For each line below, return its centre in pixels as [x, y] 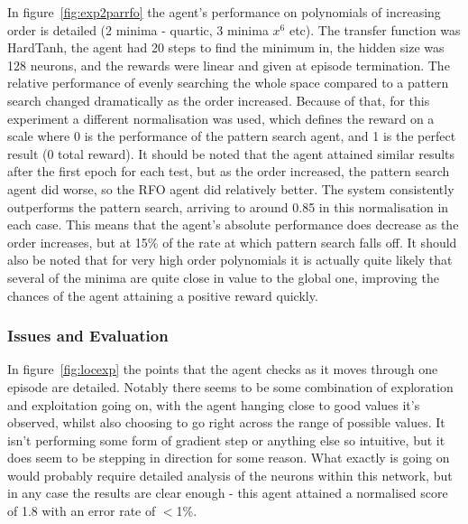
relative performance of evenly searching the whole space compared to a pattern [228, 83]
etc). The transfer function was [375, 29]
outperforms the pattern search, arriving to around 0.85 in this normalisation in [228, 206]
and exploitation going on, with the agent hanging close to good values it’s [214, 404]
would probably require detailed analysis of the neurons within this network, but [230, 475]
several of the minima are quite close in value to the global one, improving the [223, 277]
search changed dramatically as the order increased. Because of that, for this [219, 100]
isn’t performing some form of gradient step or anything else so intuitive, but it [226, 440]
